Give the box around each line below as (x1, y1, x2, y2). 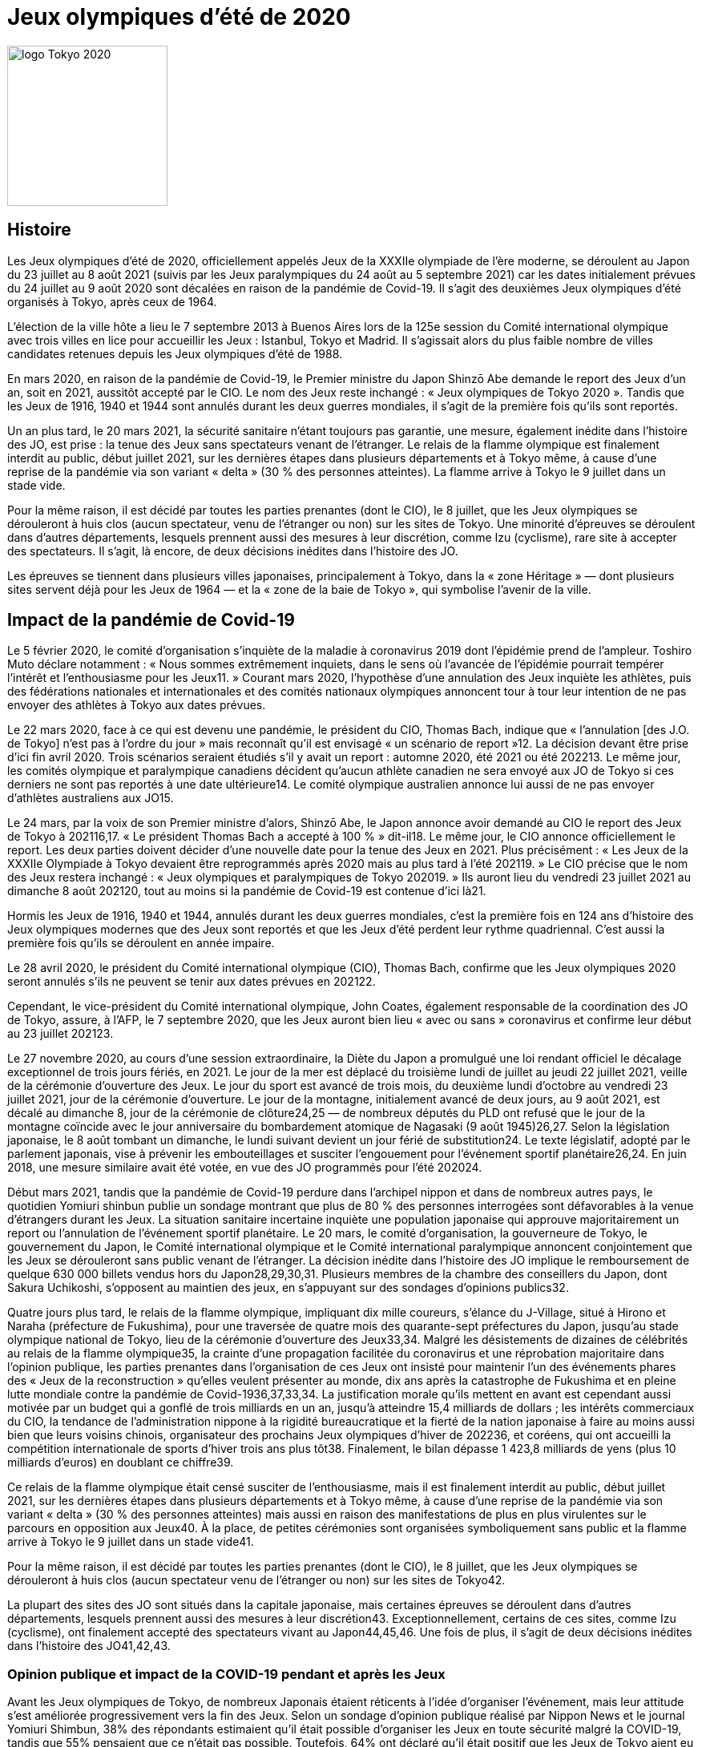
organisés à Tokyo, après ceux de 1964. (7, 294, 217, 309)
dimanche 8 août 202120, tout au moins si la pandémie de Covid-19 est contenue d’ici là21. (7, 884, 486, 898)
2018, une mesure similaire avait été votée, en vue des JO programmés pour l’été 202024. (7, 1160, 482, 1175)
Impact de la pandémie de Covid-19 (7, 610, 295, 631)
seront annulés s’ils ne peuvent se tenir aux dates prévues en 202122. (7, 974, 376, 989)
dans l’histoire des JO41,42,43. (7, 1639, 171, 1653)
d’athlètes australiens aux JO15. (7, 791, 174, 805)
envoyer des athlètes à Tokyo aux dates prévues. (7, 698, 266, 712)
